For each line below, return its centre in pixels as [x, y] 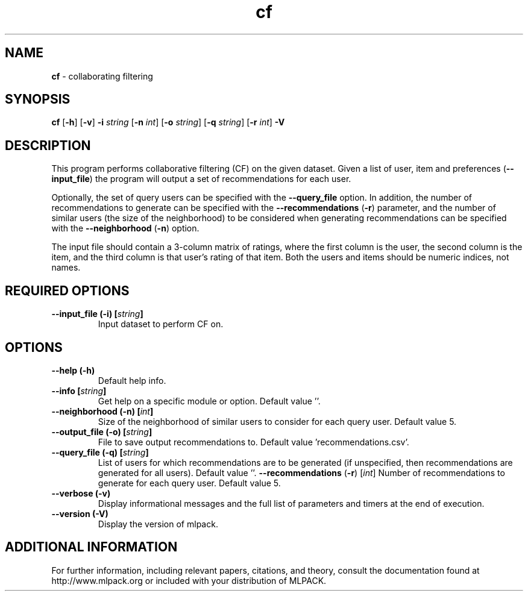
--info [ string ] [79, 391]
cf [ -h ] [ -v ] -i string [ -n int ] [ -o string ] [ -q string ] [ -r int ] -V [168, 122]
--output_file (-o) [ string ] [102, 431]
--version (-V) [80, 513]
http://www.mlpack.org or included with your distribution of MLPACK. [189, 580]
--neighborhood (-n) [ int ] [102, 411]
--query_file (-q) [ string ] [100, 452]
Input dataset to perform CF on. [161, 324]
